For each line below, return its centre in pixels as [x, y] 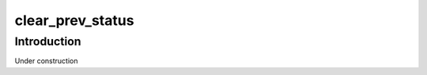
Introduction [48, 41]
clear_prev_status [74, 20]
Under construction [46, 61]
